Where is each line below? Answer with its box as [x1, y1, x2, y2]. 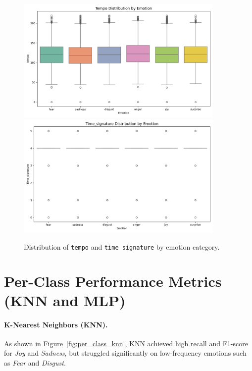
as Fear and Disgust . [4, 357, 66, 368]
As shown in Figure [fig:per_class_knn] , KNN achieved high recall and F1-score [4, 338, 248, 348]
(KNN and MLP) [4, 290, 126, 310]
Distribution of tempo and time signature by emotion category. [24, 241, 220, 252]
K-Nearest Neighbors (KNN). [4, 319, 108, 329]
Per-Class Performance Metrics [4, 270, 222, 291]
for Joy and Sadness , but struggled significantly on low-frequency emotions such [4, 348, 247, 358]
